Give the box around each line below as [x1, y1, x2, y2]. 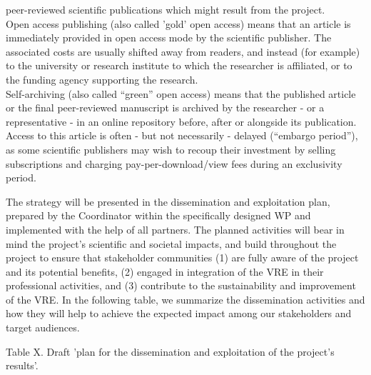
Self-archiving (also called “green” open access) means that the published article [6, 86, 356, 101]
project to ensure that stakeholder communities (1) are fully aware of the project [6, 250, 359, 265]
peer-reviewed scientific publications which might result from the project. [6, 2, 325, 16]
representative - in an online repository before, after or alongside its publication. [6, 114, 357, 129]
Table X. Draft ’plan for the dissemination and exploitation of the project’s [6, 344, 335, 359]
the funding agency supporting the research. [6, 71, 198, 86]
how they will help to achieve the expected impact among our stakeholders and [6, 306, 352, 321]
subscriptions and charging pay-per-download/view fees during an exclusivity [6, 156, 342, 171]
